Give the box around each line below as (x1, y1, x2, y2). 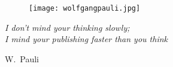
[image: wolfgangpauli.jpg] (29, 4, 141, 12)
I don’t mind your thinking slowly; (5, 21, 130, 33)
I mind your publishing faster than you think (5, 33, 168, 45)
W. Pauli (5, 52, 39, 65)
